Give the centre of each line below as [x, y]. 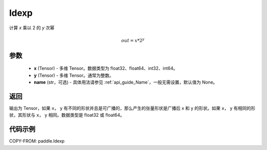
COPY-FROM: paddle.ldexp [37, 141]
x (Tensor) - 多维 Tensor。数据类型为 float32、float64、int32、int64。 [106, 68]
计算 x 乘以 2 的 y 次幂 [32, 28]
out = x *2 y [133, 40]
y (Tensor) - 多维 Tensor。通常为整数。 [74, 75]
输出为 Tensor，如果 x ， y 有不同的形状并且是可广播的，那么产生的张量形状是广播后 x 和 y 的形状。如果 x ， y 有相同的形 [132, 108]
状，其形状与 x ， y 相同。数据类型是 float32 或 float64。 [67, 115]
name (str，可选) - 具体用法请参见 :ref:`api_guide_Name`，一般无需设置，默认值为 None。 [126, 82]
